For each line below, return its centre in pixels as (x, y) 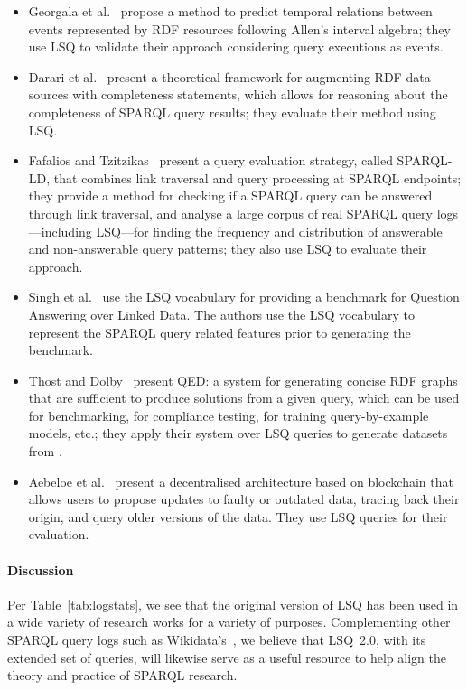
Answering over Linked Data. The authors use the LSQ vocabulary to (221, 314)
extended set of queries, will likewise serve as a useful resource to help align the (227, 657)
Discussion (41, 569)
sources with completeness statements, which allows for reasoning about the (238, 94)
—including (60, 231)
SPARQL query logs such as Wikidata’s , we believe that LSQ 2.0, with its (217, 640)
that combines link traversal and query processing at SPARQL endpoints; (257, 177)
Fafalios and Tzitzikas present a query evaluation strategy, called (210, 160)
